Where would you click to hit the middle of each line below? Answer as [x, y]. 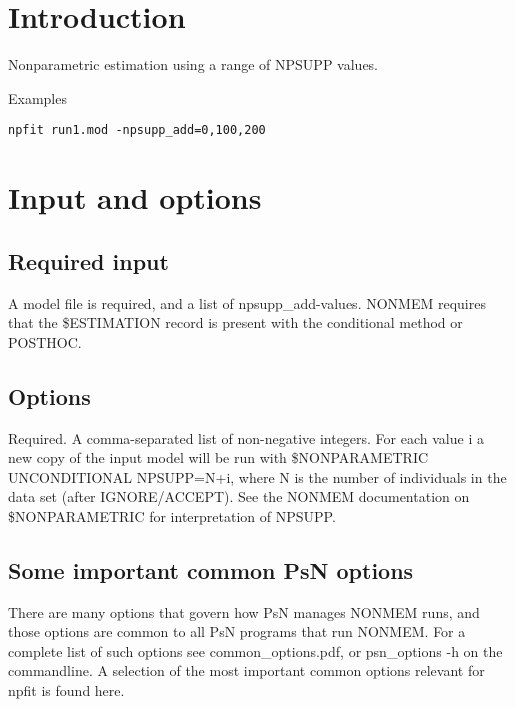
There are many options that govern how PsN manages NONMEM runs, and [244, 611]
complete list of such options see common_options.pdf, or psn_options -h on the [255, 650]
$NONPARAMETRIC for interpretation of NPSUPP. [172, 515]
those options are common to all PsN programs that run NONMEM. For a [237, 631]
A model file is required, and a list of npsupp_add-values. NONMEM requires [247, 302]
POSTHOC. [45, 341]
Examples [37, 97]
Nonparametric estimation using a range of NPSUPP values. [193, 64]
